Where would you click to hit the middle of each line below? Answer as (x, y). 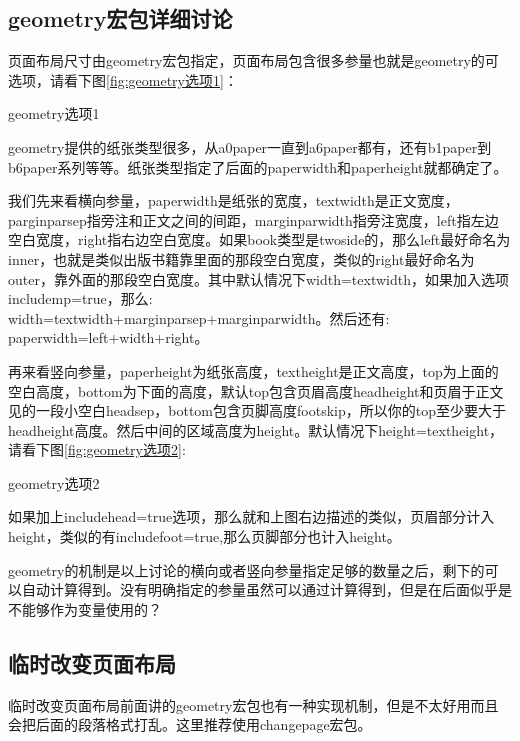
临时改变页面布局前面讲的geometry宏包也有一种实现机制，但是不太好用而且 (253, 704)
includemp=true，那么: (80, 298)
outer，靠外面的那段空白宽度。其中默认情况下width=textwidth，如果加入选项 (258, 278)
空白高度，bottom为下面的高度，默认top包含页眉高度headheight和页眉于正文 (256, 390)
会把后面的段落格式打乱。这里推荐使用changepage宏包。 (190, 724)
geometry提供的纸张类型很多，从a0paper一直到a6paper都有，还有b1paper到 (250, 146)
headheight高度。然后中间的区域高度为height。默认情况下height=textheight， (256, 429)
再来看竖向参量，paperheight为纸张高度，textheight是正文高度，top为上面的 (253, 370)
